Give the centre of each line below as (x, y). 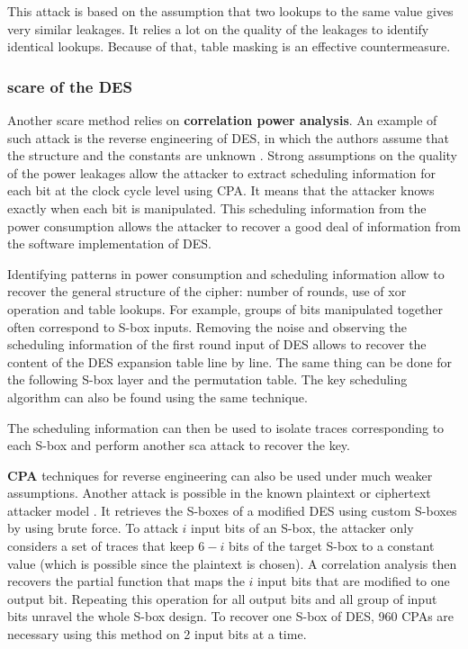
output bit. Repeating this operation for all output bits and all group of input (222, 598)
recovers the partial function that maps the (126, 581)
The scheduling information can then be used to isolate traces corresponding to (226, 427)
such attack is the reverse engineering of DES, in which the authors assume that (228, 137)
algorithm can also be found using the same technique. (157, 397)
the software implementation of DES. (109, 243)
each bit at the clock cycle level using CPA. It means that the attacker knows (221, 190)
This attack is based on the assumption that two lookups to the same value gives (230, 11)
